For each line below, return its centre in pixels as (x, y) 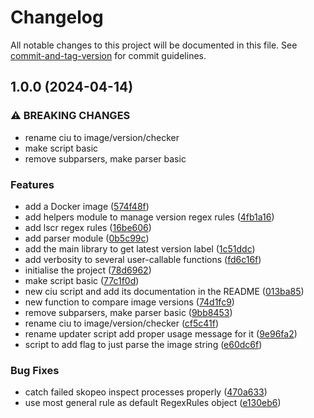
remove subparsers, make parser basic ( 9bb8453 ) (128, 312)
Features (32, 184)
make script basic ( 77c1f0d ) (82, 280)
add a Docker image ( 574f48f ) (87, 206)
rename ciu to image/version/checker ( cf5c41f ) (122, 323)
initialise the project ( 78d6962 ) (88, 270)
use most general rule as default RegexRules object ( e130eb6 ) (153, 403)
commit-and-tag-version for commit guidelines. (108, 55)
